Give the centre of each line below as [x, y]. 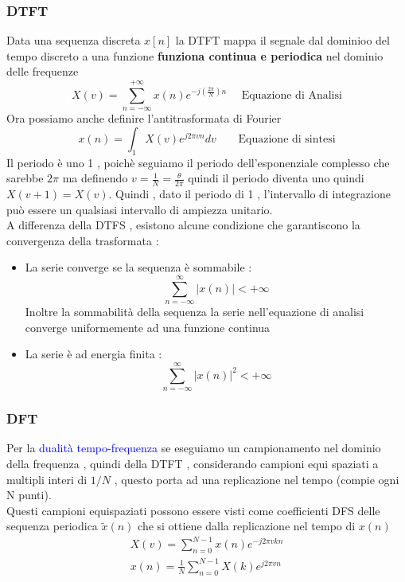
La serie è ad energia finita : [93, 354]
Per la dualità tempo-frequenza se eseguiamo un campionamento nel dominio [194, 448]
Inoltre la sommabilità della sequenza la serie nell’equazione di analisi [195, 312]
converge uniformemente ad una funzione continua [148, 327]
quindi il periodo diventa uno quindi [276, 178]
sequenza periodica [52, 526]
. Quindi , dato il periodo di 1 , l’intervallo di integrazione [249, 193]
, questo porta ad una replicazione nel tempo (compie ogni [257, 479]
